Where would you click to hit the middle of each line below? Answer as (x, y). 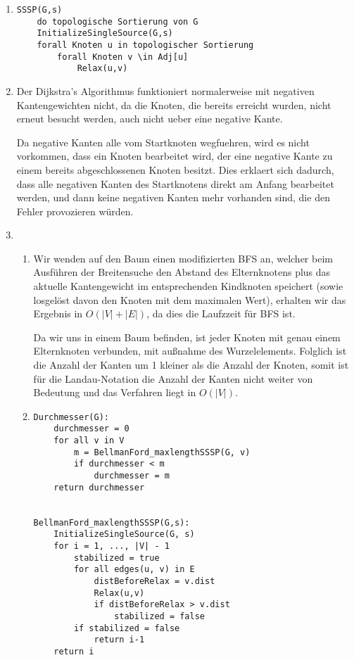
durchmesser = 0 (91, 429)
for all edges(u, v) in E (134, 570)
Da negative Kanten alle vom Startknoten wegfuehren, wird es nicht (163, 142)
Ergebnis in (58, 313)
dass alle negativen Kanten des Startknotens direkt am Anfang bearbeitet (175, 183)
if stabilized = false (127, 628)
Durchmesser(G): (71, 417)
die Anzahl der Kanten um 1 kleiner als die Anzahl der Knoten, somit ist (191, 365)
